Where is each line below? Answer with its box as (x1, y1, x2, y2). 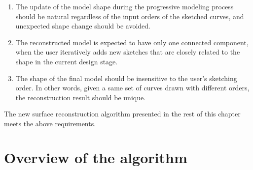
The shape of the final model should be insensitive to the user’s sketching (15, 73, 237, 83)
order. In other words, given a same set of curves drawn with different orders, (15, 83, 250, 93)
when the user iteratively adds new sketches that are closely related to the (15, 47, 240, 57)
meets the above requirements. (4, 118, 96, 128)
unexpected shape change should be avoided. (15, 21, 150, 31)
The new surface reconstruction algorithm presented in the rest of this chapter (4, 109, 241, 119)
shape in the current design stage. (15, 56, 118, 66)
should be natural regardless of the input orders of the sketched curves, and (15, 11, 244, 21)
